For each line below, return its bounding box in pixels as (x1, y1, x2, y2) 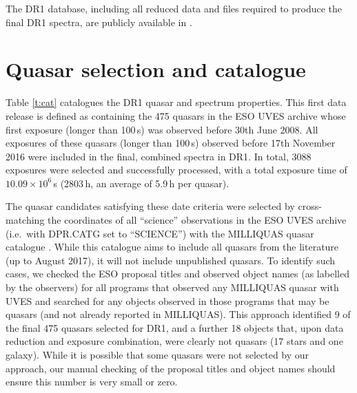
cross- (298, 199, 322, 213)
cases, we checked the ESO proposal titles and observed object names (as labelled (6, 266, 349, 281)
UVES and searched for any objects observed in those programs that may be (6, 293, 329, 308)
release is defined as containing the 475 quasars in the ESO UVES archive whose (6, 108, 346, 123)
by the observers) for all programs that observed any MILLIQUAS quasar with (6, 280, 339, 295)
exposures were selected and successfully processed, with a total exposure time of (6, 162, 347, 177)
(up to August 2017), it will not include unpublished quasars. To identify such (6, 253, 336, 267)
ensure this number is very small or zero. (6, 374, 178, 389)
